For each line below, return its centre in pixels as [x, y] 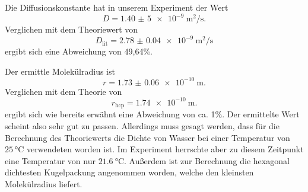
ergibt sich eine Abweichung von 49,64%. [79, 51]
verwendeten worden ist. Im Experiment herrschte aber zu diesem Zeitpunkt [165, 149]
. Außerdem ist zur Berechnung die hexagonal [207, 160]
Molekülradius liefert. [44, 183]
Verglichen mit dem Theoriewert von [72, 29]
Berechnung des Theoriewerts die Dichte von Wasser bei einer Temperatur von [147, 137]
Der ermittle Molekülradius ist [60, 71]
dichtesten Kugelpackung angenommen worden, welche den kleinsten [129, 172]
